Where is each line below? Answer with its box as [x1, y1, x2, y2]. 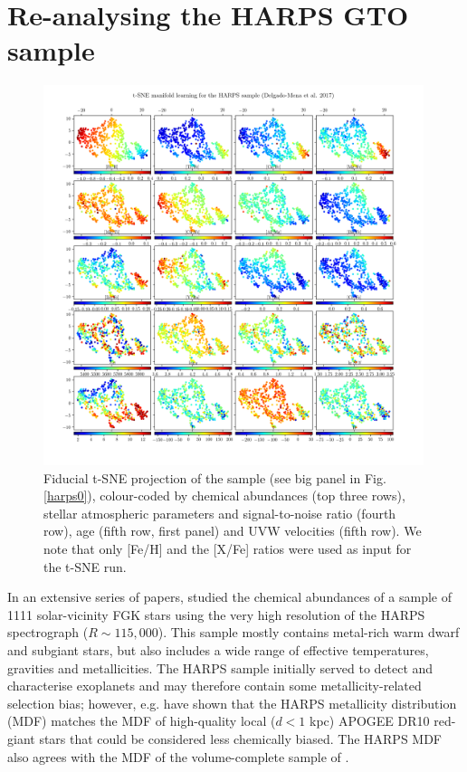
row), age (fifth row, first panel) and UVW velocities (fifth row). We [43, 521, 422, 540]
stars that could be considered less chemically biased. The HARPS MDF [39, 729, 443, 748]
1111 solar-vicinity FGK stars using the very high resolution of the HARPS [7, 605, 425, 624]
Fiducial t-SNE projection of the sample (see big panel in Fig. [43, 468, 386, 487]
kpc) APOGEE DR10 [310, 711, 430, 730]
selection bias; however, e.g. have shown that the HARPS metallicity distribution [7, 693, 457, 712]
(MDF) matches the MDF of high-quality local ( [7, 711, 276, 730]
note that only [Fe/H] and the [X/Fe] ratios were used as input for [43, 539, 412, 558]
